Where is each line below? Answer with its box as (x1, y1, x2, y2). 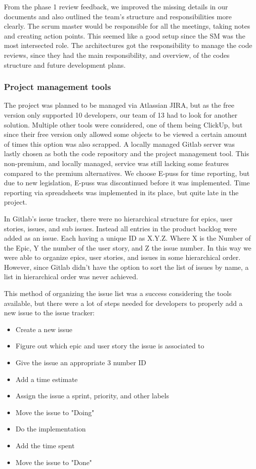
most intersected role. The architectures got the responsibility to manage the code (4, 40, 253, 50)
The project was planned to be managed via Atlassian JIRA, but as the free (4, 100, 234, 110)
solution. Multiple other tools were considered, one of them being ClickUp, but (4, 119, 243, 129)
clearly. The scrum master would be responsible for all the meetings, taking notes (4, 21, 251, 31)
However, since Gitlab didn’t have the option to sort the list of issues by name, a (4, 261, 249, 272)
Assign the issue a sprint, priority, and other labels (15, 390, 169, 401)
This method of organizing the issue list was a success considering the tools (4, 288, 232, 298)
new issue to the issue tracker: (4, 307, 95, 318)
